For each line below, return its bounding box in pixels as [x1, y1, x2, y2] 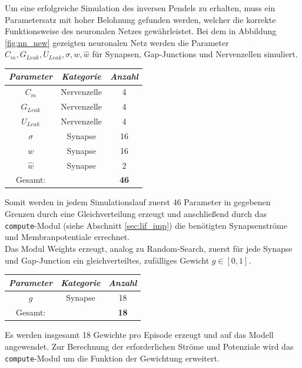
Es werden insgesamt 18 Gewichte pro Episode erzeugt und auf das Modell [5, 328, 274, 341]
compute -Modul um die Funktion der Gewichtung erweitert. [5, 351, 220, 364]
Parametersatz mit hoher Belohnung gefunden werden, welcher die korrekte [5, 13, 276, 25]
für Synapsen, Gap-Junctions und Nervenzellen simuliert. [92, 48, 298, 60]
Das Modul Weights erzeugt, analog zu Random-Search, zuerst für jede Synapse [5, 242, 293, 254]
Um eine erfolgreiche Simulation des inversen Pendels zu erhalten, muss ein [5, 2, 276, 14]
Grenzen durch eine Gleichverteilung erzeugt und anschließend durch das [5, 208, 267, 220]
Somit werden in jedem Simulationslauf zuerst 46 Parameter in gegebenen [5, 196, 271, 208]
